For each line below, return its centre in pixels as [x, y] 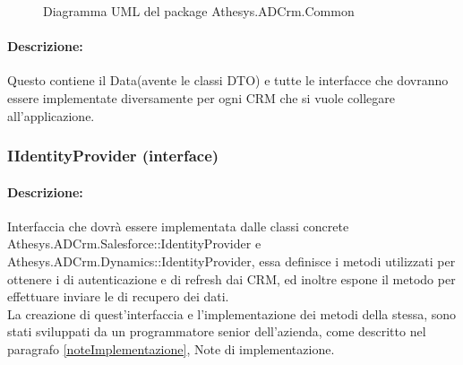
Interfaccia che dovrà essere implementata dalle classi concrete [178, 226]
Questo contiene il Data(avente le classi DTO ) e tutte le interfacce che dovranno [228, 80]
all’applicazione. [51, 115]
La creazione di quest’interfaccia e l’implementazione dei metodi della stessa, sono [232, 313]
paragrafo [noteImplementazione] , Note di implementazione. [171, 348]
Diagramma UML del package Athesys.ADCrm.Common [199, 11]
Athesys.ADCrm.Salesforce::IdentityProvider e [134, 243]
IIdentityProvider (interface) [113, 156]
